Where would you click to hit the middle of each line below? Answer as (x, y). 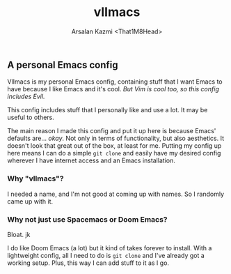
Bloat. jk (19, 234)
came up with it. (30, 201)
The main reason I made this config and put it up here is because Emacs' (112, 131)
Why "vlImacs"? (35, 178)
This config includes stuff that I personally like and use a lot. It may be (107, 110)
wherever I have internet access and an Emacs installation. (91, 160)
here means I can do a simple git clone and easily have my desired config (114, 153)
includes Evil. (26, 97)
